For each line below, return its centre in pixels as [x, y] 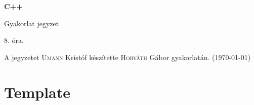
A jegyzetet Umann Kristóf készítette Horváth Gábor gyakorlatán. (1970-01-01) [128, 57]
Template [37, 92]
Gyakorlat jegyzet [32, 23]
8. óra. [14, 40]
